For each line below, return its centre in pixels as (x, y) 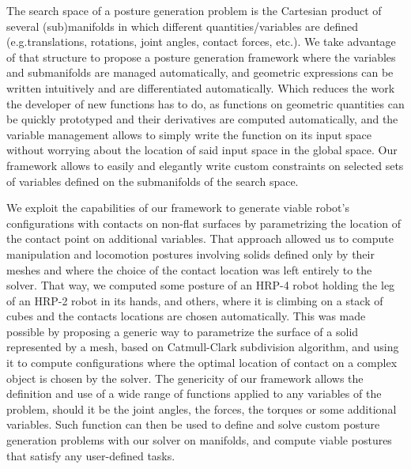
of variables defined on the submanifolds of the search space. (153, 181)
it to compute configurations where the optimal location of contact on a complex (202, 363)
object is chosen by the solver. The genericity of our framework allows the (185, 378)
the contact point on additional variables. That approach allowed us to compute (200, 238)
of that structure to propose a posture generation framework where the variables (201, 57)
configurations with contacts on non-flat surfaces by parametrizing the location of (204, 223)
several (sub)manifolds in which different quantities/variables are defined (183, 26)
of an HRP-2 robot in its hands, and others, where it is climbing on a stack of (195, 300)
